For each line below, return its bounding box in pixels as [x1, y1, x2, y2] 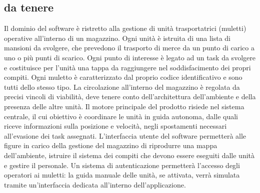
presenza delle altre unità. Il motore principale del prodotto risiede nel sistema [4, 101, 244, 111]
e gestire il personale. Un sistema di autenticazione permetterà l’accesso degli [4, 160, 240, 170]
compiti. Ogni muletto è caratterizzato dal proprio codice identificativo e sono [4, 72, 242, 82]
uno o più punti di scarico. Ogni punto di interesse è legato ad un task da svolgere [4, 52, 255, 62]
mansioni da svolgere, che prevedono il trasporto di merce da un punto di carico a [4, 42, 254, 53]
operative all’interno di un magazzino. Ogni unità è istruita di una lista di [4, 32, 230, 43]
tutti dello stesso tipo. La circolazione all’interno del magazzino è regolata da [4, 81, 240, 92]
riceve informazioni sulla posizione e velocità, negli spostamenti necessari [4, 121, 227, 131]
